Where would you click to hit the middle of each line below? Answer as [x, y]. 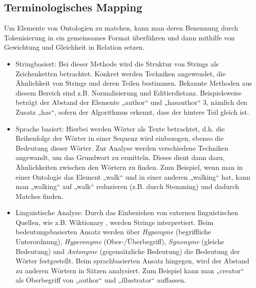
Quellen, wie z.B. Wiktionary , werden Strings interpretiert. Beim [114, 222]
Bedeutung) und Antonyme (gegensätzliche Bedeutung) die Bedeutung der [128, 251]
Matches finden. [39, 196]
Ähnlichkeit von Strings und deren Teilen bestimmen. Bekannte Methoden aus [134, 83]
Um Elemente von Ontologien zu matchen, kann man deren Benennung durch [121, 28]
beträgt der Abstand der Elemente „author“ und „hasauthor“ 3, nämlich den [131, 102]
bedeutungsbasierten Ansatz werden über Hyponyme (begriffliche [113, 232]
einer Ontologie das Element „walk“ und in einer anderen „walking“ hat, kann [133, 176]
